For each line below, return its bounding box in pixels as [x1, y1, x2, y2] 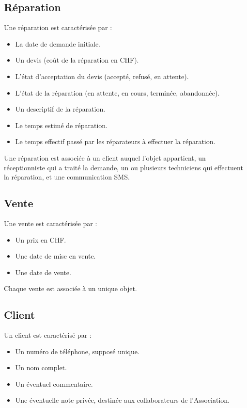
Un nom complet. [15, 362, 67, 373]
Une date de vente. [15, 267, 71, 277]
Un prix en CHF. [15, 234, 66, 245]
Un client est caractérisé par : [4, 330, 92, 340]
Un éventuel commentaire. [15, 378, 93, 389]
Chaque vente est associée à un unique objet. [4, 283, 137, 294]
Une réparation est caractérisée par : [4, 22, 112, 33]
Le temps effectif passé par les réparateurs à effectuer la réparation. [15, 136, 216, 147]
